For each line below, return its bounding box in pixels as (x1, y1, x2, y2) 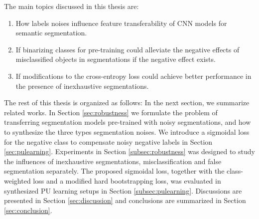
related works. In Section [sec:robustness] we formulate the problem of (4, 107, 218, 117)
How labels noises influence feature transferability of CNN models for (15, 17, 227, 28)
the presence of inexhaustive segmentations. (15, 80, 149, 91)
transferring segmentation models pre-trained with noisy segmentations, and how (4, 117, 251, 127)
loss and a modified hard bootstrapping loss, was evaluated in (33, 175, 221, 186)
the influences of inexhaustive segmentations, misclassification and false (4, 156, 222, 166)
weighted (4, 175, 31, 186)
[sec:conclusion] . (4, 205, 52, 215)
